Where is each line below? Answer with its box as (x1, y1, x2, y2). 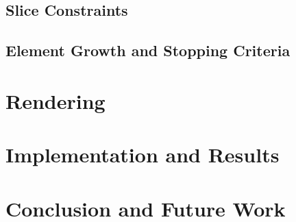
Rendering (5, 86, 106, 114)
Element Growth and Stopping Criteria (5, 40, 291, 61)
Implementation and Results (5, 140, 280, 169)
